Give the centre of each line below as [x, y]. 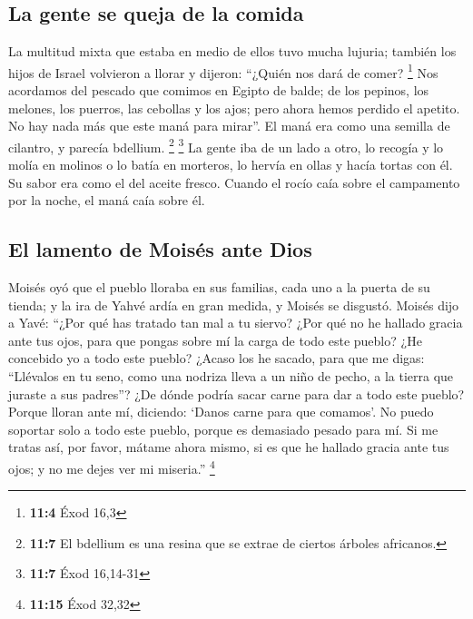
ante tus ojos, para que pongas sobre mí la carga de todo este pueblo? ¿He [215, 340]
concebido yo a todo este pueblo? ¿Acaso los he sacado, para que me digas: [217, 358]
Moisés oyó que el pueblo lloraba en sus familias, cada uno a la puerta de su [219, 287]
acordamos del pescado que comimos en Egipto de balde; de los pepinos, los [219, 90]
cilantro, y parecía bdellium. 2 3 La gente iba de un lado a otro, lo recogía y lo [226, 145]
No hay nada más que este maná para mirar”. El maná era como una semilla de [229, 126]
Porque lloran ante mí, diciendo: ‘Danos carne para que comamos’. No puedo [221, 412]
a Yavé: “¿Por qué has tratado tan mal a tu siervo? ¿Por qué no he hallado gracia [236, 323]
